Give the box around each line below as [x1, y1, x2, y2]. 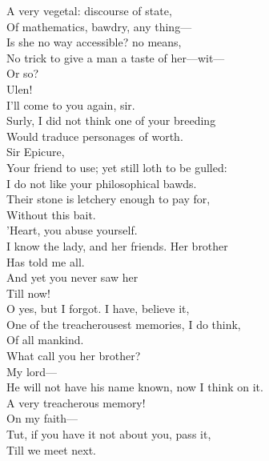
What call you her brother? [6, 347, 141, 364]
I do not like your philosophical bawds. [6, 174, 197, 191]
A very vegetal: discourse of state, [6, 2, 172, 18]
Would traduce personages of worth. [6, 127, 183, 144]
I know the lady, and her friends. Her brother [6, 237, 228, 254]
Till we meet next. [6, 441, 96, 458]
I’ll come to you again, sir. [6, 96, 135, 113]
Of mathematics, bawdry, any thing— [6, 18, 192, 34]
